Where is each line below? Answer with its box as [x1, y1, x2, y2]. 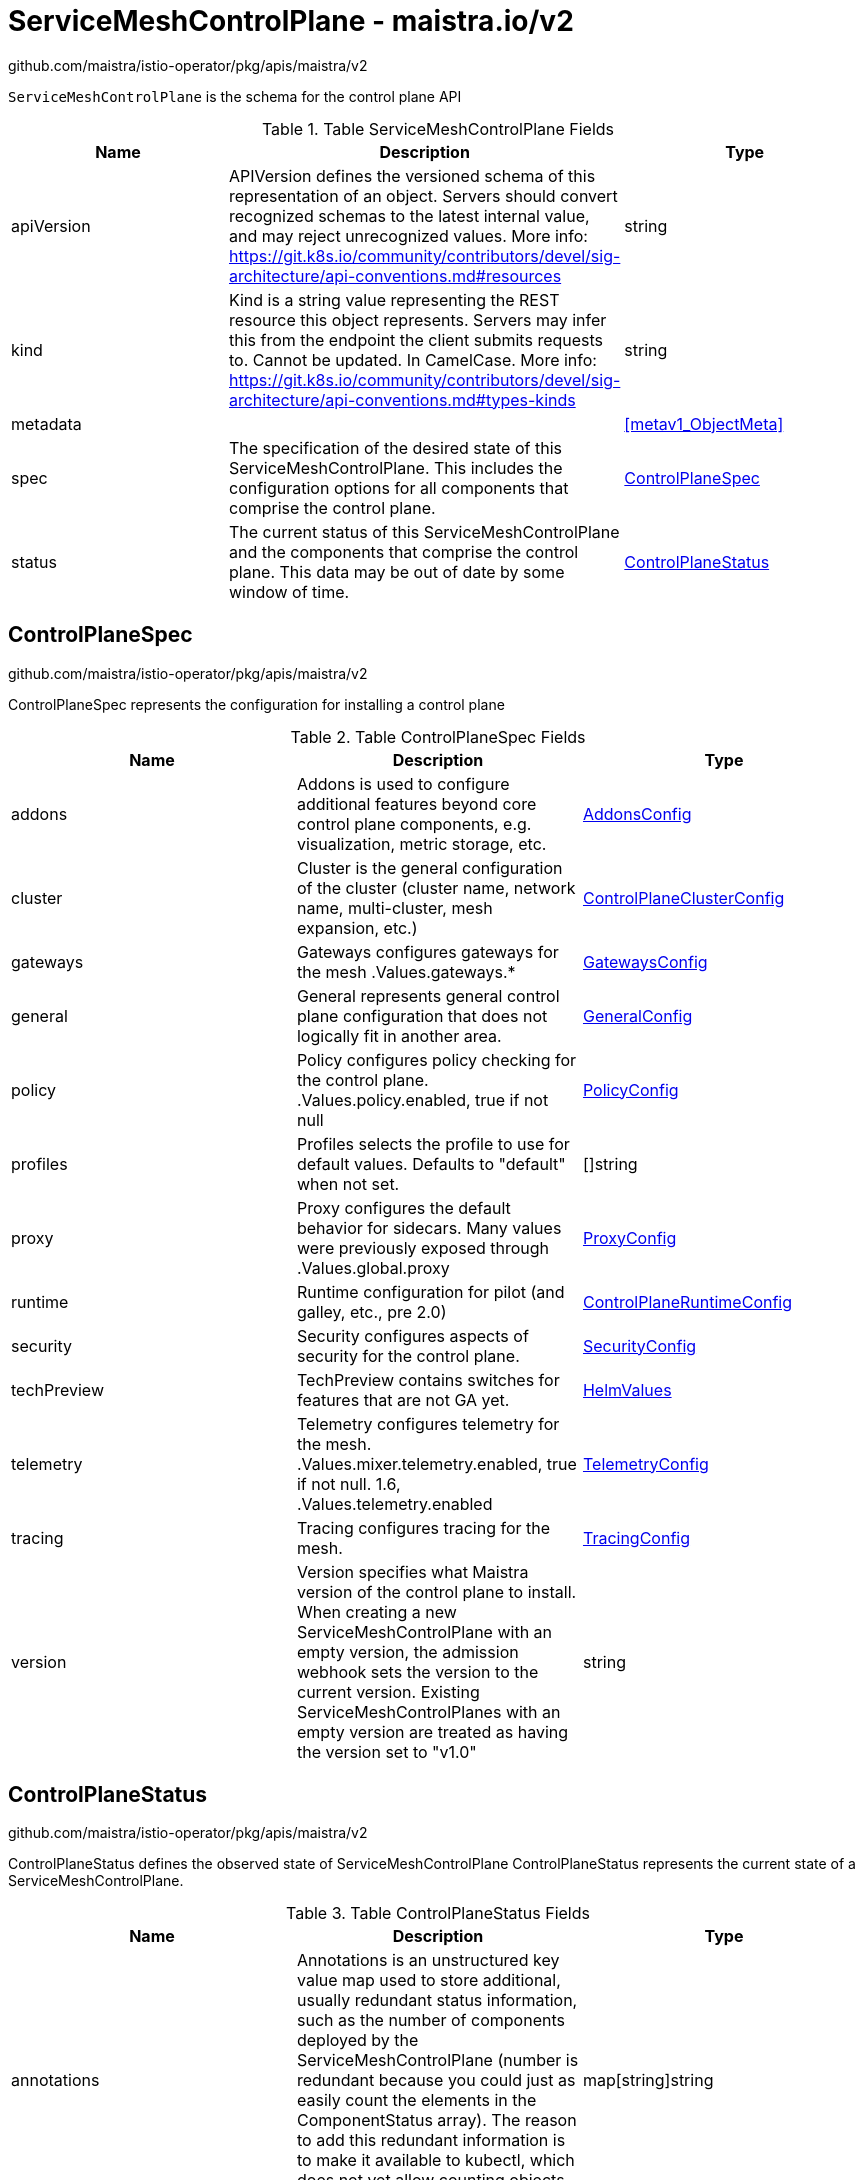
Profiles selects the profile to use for [296, 1133, 570, 1154]
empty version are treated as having [296, 1721, 569, 1742]
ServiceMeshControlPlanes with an [296, 1701, 561, 1722]
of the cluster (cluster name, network [296, 877, 576, 898]
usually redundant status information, [296, 1990, 578, 2011]
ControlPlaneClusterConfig [582, 887, 785, 908]
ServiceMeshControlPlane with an [296, 1621, 553, 1642]
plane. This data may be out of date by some [228, 561, 565, 582]
